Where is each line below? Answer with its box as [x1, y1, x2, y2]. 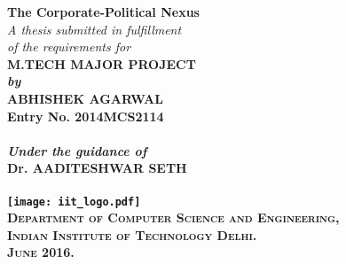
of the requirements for [7, 37, 131, 56]
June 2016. [7, 243, 75, 261]
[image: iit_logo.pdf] [7, 195, 141, 208]
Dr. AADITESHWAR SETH [7, 159, 187, 177]
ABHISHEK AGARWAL [7, 89, 163, 107]
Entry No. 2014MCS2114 [7, 106, 164, 125]
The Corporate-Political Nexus [7, 3, 200, 20]
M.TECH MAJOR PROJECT [7, 54, 196, 73]
